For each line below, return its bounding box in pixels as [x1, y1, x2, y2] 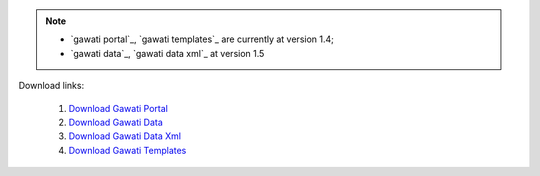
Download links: [18, 80, 85, 92]
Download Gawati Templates [68, 144, 187, 156]
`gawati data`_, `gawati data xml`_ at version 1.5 [70, 47, 265, 59]
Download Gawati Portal [68, 102, 169, 114]
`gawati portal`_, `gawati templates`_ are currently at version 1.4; [70, 33, 335, 45]
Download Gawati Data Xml [68, 130, 182, 142]
